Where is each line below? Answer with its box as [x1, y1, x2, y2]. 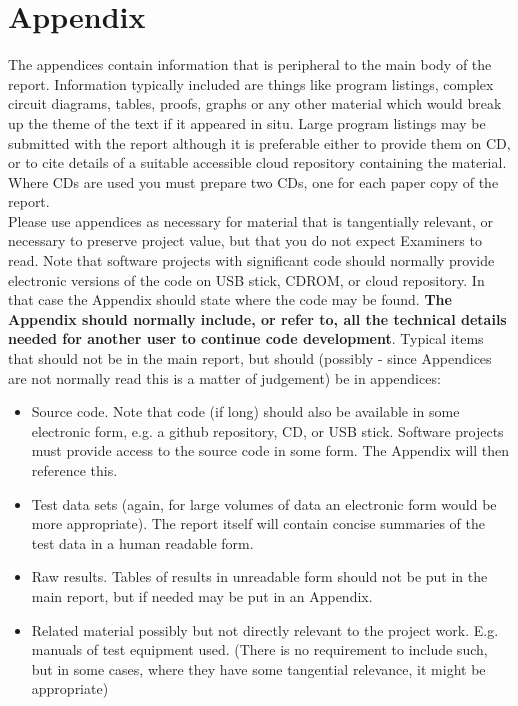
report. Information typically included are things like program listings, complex [8, 73, 494, 94]
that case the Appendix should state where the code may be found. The [8, 289, 452, 310]
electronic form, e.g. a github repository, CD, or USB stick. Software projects [31, 420, 504, 441]
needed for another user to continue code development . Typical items [8, 328, 484, 349]
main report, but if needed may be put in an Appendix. [31, 585, 373, 606]
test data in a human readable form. [31, 532, 254, 553]
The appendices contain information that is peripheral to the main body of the [8, 54, 492, 75]
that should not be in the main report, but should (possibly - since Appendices [8, 348, 492, 369]
